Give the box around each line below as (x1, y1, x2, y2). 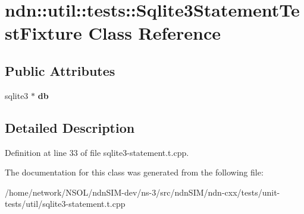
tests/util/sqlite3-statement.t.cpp (5, 197, 126, 210)
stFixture (5, 21, 82, 45)
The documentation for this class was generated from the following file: (5, 166, 264, 178)
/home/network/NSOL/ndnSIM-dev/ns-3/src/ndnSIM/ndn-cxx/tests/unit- (5, 186, 280, 198)
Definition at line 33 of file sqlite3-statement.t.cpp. (5, 146, 189, 158)
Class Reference (88, 21, 221, 45)
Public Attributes (5, 61, 115, 79)
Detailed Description (5, 118, 135, 136)
